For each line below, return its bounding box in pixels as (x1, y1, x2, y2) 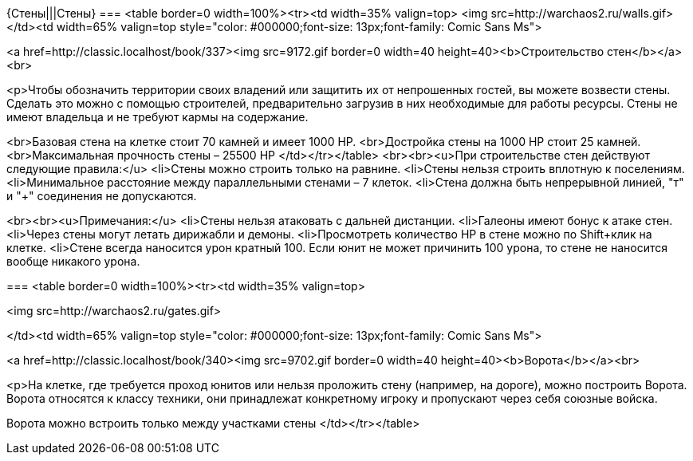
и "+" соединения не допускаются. (6, 189, 197, 203)
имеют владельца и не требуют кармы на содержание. (6, 110, 309, 124)
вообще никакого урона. (6, 254, 140, 268)
